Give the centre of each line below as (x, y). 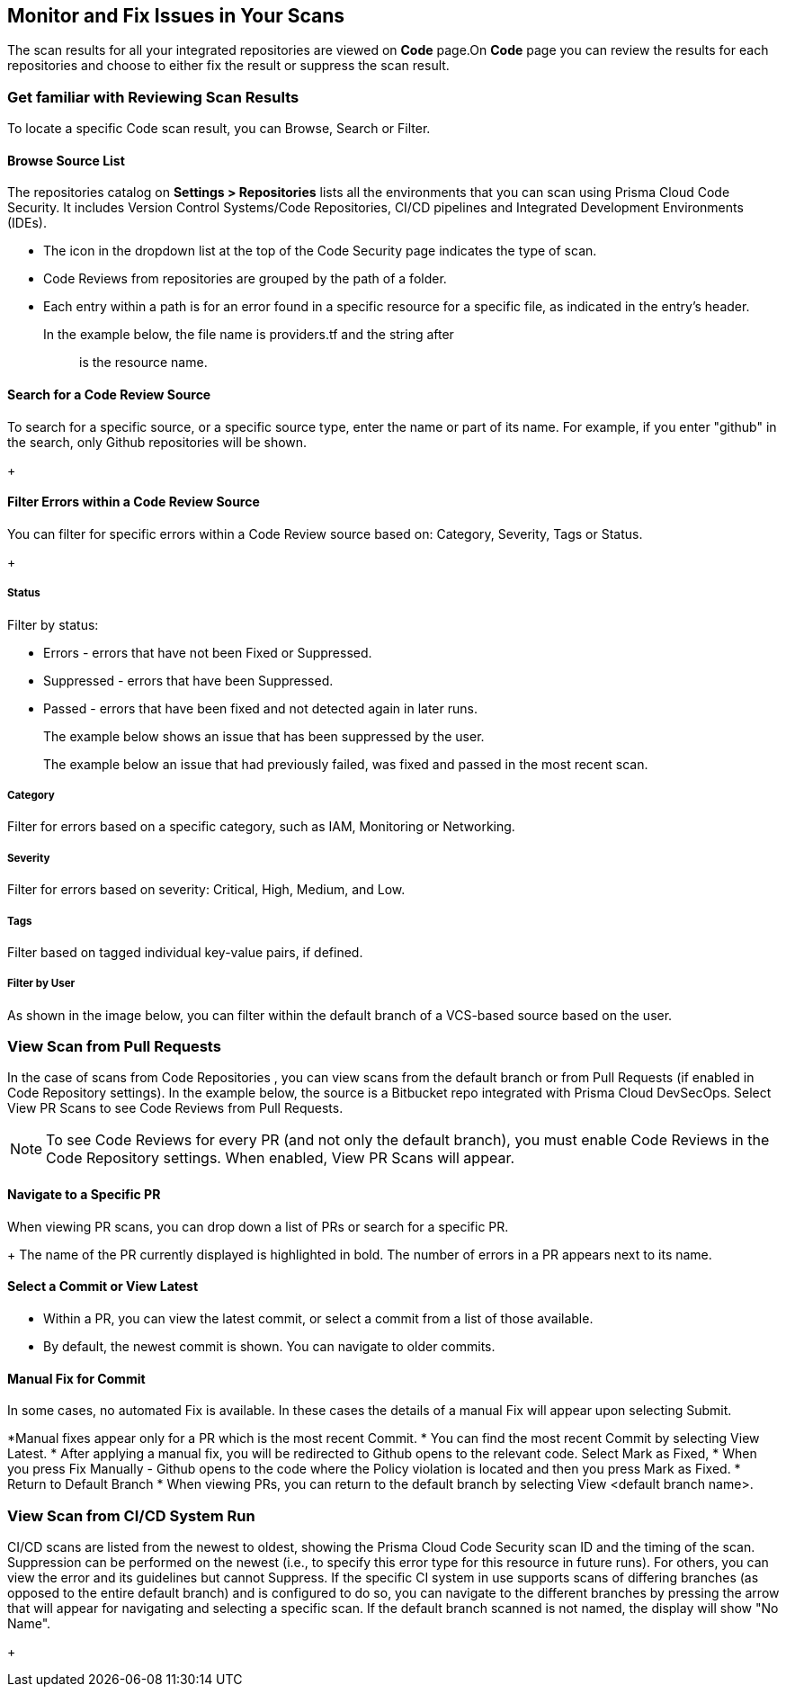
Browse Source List (66, 160)
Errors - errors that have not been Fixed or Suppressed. (208, 652)
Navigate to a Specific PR (84, 1195)
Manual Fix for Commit (76, 1378)
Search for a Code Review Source (109, 394)
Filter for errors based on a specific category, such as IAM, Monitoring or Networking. (261, 827)
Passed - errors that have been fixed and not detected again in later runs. (260, 708)
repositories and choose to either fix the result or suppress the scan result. (228, 66)
